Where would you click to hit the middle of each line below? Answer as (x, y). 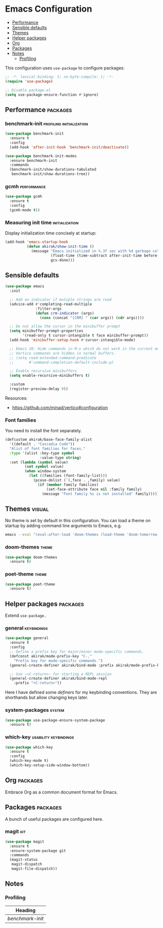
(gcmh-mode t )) (25, 210)
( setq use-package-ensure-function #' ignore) (52, 95)
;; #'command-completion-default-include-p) (62, 362)
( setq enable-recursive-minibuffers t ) (50, 376)
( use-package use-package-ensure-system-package (55, 720)
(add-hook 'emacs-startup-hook (37, 242)
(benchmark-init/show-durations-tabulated (53, 169)
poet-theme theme (26, 574)
